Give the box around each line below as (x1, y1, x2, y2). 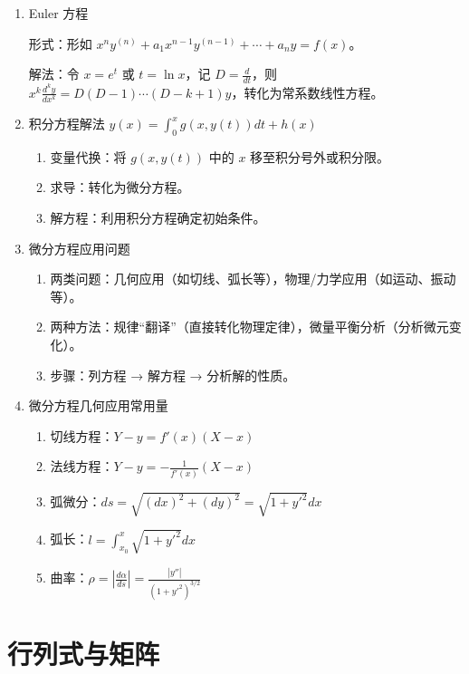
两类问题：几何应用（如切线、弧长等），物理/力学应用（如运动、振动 (50, 269, 456, 288)
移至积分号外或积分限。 (250, 147, 390, 166)
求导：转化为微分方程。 (50, 178, 190, 197)
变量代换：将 (50, 147, 127, 166)
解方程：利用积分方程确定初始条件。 (50, 208, 266, 227)
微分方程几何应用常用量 (28, 396, 168, 415)
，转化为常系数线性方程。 (231, 82, 384, 101)
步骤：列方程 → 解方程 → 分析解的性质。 (50, 365, 296, 384)
